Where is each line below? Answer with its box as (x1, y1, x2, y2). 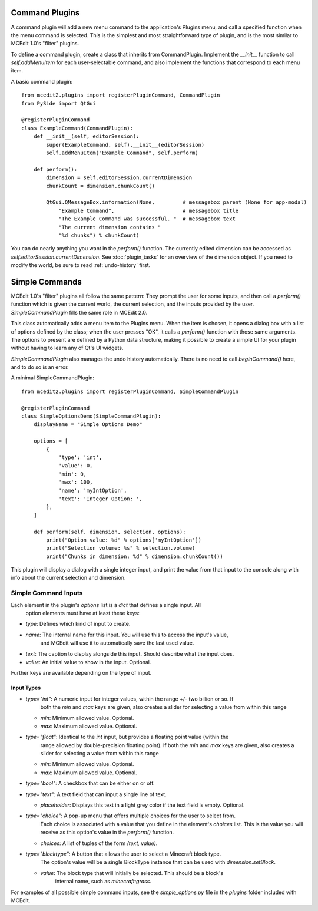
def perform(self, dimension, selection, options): (33, 528, 186, 535)
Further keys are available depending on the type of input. (11, 669, 152, 676)
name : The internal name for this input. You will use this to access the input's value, (25, 631, 228, 638)
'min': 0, (58, 470, 87, 477)
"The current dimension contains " (58, 224, 161, 230)
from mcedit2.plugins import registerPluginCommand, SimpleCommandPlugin (21, 388, 239, 395)
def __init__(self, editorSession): (33, 133, 140, 140)
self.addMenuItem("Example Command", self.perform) (46, 149, 198, 156)
